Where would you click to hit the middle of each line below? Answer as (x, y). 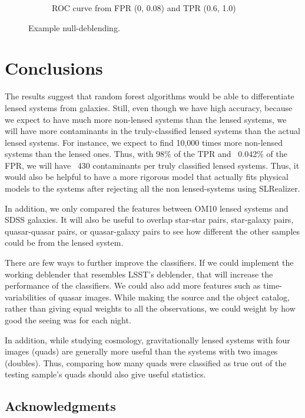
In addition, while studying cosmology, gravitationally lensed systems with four (147, 340)
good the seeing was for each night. (68, 320)
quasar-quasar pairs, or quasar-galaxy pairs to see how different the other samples (152, 231)
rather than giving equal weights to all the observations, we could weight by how (150, 308)
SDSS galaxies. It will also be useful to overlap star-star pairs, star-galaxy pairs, (149, 220)
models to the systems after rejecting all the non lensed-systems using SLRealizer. (152, 188)
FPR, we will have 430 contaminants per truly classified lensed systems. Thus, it (152, 165)
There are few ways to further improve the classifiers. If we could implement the (149, 262)
